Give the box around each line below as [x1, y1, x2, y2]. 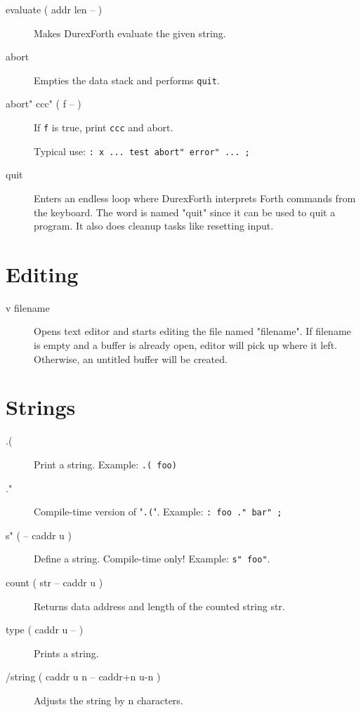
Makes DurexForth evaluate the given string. [34, 25, 226, 40]
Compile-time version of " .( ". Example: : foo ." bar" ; [34, 504, 282, 519]
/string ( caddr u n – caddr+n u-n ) [6, 669, 161, 684]
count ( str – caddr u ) [6, 575, 103, 590]
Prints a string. [34, 645, 99, 660]
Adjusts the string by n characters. [34, 693, 183, 708]
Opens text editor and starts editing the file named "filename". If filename [34, 324, 351, 338]
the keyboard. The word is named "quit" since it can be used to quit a [34, 204, 336, 219]
